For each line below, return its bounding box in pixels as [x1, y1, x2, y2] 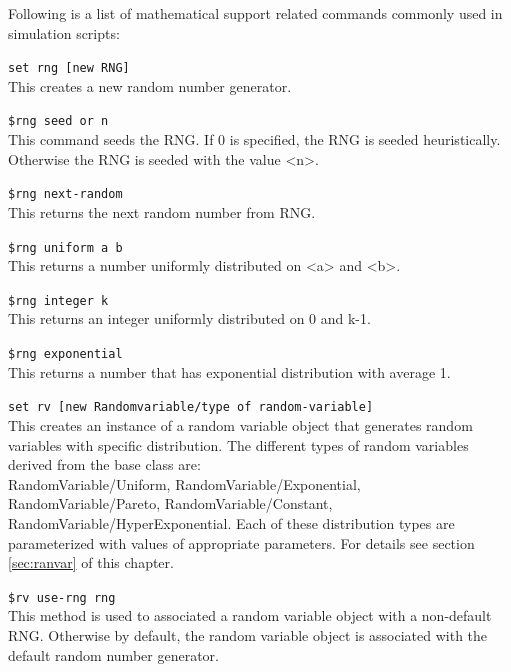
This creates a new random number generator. [8, 75, 292, 96]
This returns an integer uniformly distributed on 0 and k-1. [8, 308, 371, 329]
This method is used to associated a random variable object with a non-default [8, 605, 492, 626]
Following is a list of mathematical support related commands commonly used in [8, 3, 503, 23]
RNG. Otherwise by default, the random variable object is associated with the [8, 624, 488, 645]
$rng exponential [8, 347, 123, 362]
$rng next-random [8, 187, 123, 202]
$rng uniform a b [8, 240, 123, 255]
